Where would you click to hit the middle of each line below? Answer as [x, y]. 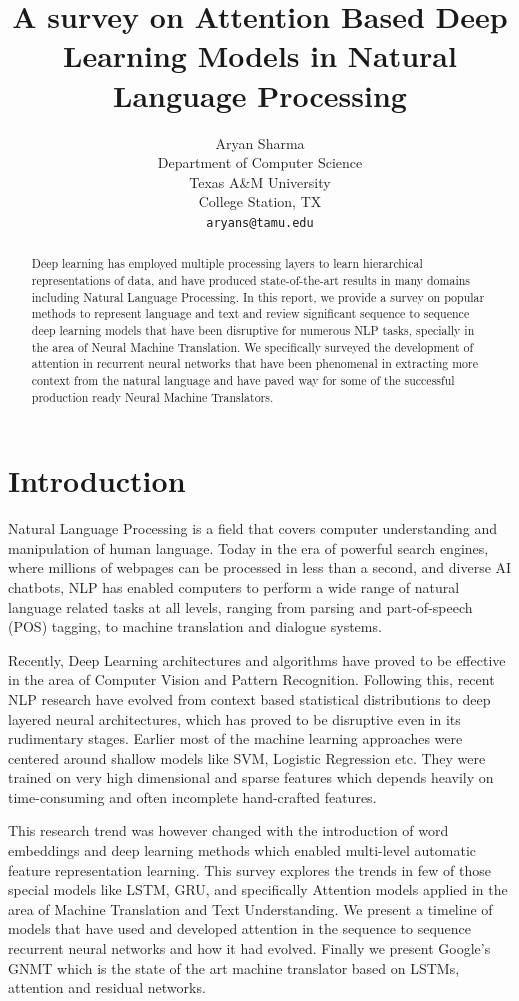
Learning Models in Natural [260, 55]
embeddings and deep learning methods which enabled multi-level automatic [242, 850]
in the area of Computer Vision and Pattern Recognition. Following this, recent [251, 679]
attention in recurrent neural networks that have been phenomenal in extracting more [255, 363]
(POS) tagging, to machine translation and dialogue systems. [195, 626]
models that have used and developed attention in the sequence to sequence [240, 928]
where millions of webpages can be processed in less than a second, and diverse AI [260, 567]
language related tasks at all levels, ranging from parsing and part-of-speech [240, 606]
